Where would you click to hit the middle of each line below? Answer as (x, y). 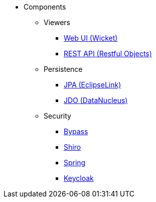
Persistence (63, 69)
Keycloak (79, 178)
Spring (75, 163)
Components (45, 7)
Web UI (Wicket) (91, 38)
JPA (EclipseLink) (93, 85)
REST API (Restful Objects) (108, 54)
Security (57, 116)
